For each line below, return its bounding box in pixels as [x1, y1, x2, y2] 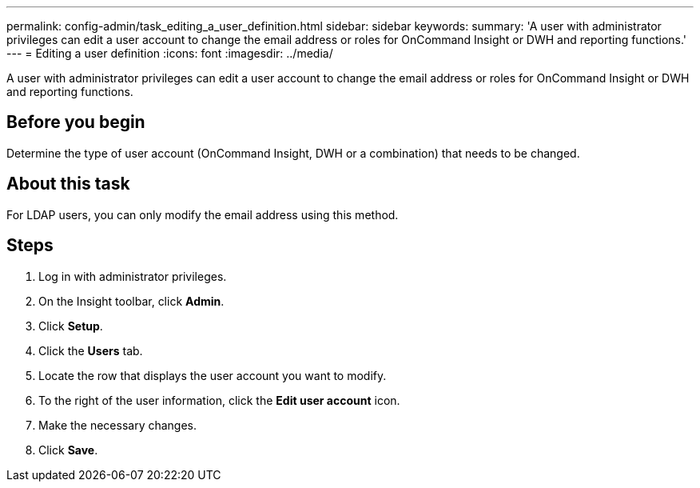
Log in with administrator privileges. [38, 269, 227, 283]
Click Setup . [38, 318, 103, 333]
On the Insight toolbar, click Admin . [38, 294, 225, 308]
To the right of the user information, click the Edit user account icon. [38, 393, 400, 407]
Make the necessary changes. [38, 418, 197, 432]
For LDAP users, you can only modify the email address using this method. [6, 207, 399, 222]
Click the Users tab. [38, 343, 143, 358]
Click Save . [38, 442, 98, 457]
